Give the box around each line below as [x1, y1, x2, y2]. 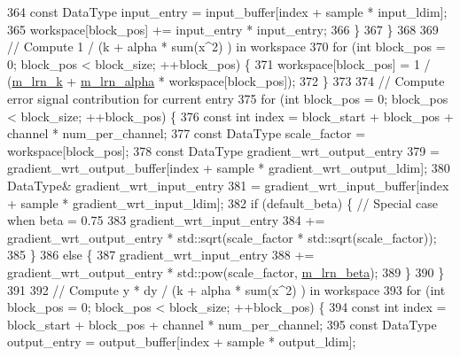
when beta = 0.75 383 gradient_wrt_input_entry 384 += [7, 211, 325, 229]
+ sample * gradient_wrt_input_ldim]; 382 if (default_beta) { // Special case [7, 193, 439, 212]
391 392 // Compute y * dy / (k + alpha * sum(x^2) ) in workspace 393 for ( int [7, 280, 446, 299]
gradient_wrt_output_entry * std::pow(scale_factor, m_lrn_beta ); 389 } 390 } [7, 262, 445, 281]
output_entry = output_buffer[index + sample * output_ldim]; [7, 332, 356, 351]
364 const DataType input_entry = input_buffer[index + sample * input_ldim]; [7, 3, 448, 20]
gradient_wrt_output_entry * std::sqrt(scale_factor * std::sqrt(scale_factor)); [7, 228, 437, 246]
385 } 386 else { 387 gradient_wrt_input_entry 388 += [7, 245, 315, 264]
